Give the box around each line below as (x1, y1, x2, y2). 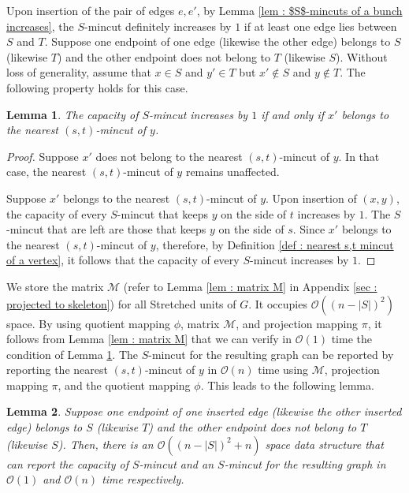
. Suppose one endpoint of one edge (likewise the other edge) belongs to (44, 33, 391, 50)
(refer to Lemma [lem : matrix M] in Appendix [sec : (123, 278, 377, 294)
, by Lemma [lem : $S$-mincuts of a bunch (196, 2, 403, 18)
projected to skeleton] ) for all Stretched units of (6, 295, 236, 312)
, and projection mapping (236, 315, 359, 331)
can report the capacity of (6, 455, 128, 472)
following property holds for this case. (6, 79, 188, 95)
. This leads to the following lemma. (200, 376, 374, 393)
